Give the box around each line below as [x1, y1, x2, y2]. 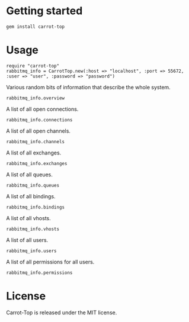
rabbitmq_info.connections [6, 117, 73, 123]
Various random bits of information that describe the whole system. [6, 83, 171, 91]
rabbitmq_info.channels [6, 139, 65, 144]
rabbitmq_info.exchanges [6, 160, 68, 166]
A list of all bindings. [6, 192, 56, 199]
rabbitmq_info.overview [6, 95, 65, 101]
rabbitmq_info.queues [6, 182, 60, 188]
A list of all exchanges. [6, 149, 62, 156]
